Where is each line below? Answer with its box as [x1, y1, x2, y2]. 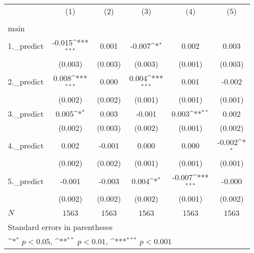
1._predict [8, 40, 44, 52]
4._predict [8, 139, 44, 151]
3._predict [8, 107, 44, 119]
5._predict [8, 175, 44, 187]
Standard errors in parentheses [8, 221, 113, 233]
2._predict [8, 76, 44, 87]
